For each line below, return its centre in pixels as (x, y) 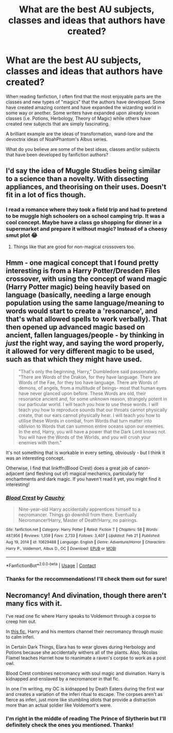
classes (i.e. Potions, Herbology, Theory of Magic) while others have (78, 118)
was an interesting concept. (35, 458)
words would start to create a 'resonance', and (82, 311)
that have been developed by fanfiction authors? (57, 154)
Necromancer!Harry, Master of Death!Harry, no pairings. (78, 520)
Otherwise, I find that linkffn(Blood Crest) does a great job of (70, 468)
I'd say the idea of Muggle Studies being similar (83, 171)
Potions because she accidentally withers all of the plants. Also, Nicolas (82, 652)
